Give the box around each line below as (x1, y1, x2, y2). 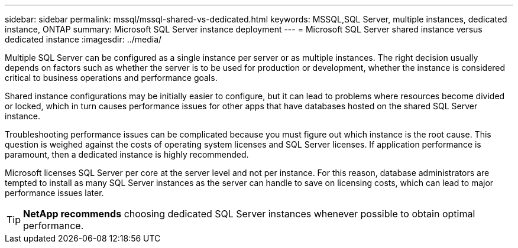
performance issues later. (5, 188, 104, 198)
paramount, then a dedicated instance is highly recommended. (5, 149, 249, 159)
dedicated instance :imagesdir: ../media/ (5, 34, 162, 44)
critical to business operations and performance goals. (5, 73, 218, 83)
